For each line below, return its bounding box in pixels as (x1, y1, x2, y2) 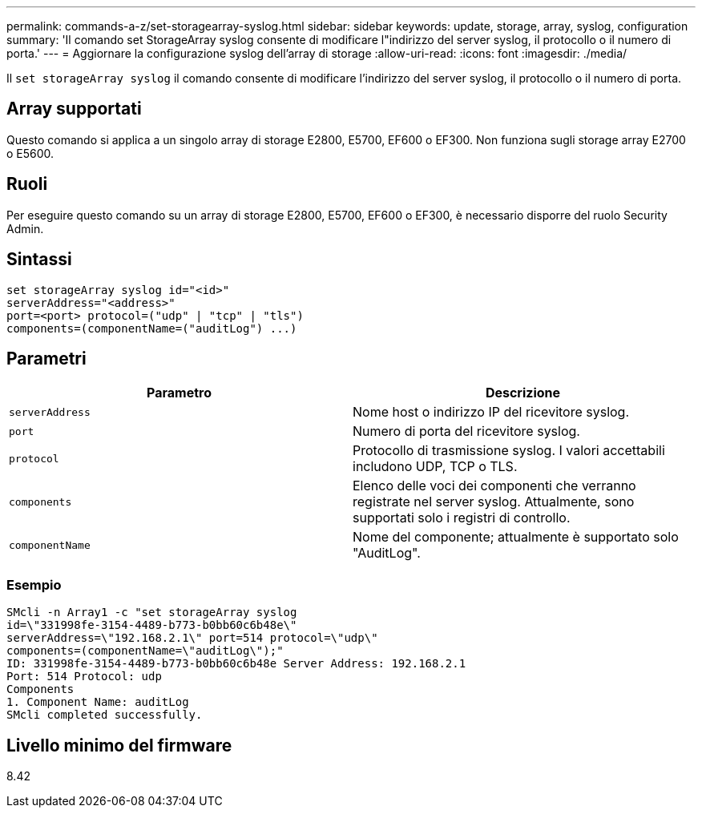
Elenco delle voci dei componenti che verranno (353, 478, 636, 494)
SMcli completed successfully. (6, 708, 203, 722)
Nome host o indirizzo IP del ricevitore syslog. (353, 404, 630, 421)
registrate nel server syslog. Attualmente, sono (353, 494, 635, 510)
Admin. (6, 221, 44, 236)
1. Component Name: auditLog (6, 695, 189, 709)
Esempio (6, 576, 62, 593)
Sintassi (6, 249, 72, 270)
